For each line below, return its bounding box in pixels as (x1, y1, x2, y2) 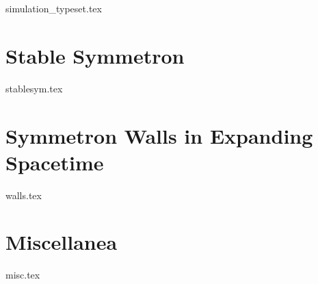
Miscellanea (5, 228, 118, 256)
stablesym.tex (5, 81, 63, 95)
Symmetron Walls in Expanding (5, 121, 313, 149)
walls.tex (5, 188, 42, 202)
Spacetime (5, 148, 104, 176)
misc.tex (5, 268, 40, 282)
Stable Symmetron (5, 41, 185, 69)
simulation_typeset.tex (5, 1, 102, 15)
